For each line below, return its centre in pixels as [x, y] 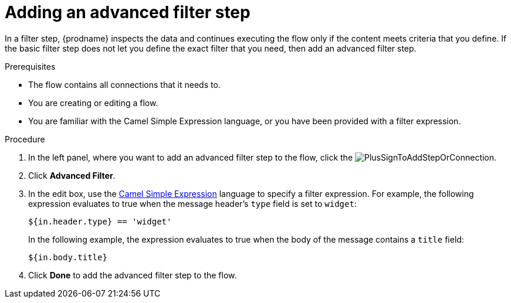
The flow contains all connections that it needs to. [124, 84]
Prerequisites [30, 66]
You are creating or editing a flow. [93, 103]
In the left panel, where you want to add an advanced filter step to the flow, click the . [263, 157]
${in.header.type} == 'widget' [100, 221]
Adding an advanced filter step [128, 12]
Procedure [25, 139]
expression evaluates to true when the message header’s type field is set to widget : [192, 203]
